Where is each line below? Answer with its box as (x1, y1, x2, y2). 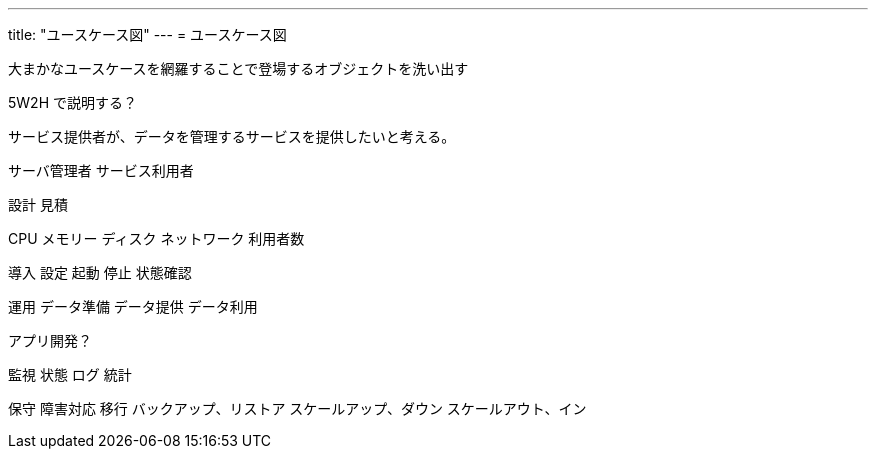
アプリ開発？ (8, 332, 92, 349)
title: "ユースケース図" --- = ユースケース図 (8, 26, 287, 43)
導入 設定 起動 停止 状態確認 (8, 264, 192, 281)
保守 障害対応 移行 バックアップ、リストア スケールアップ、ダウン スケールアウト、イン (8, 400, 587, 417)
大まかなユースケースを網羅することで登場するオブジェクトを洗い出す (8, 60, 469, 77)
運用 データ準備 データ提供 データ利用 (8, 298, 258, 315)
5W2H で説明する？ (8, 94, 137, 111)
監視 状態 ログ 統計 (8, 366, 132, 383)
